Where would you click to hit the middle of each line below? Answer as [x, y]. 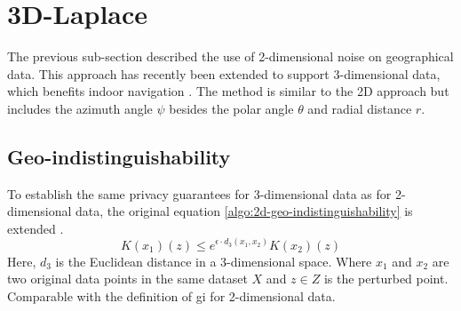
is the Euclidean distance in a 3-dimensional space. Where [214, 261]
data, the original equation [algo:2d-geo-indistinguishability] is [244, 211]
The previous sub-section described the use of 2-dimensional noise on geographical [230, 56]
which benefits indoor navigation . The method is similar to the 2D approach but [228, 91]
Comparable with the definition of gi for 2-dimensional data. [171, 295]
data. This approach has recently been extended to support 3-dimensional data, [224, 73]
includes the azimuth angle [80, 108]
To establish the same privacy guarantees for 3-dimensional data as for [199, 193]
